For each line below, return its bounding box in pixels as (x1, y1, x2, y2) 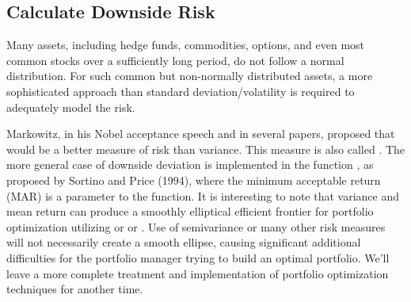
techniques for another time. (6, 281, 143, 297)
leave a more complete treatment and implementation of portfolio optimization (6, 265, 389, 281)
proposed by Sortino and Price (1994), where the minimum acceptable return (6, 171, 381, 188)
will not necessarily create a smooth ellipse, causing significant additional (6, 234, 361, 250)
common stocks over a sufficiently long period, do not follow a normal (6, 52, 344, 68)
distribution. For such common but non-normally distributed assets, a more (6, 67, 373, 84)
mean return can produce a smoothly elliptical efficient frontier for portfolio (6, 203, 374, 220)
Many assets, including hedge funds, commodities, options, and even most (6, 36, 365, 53)
